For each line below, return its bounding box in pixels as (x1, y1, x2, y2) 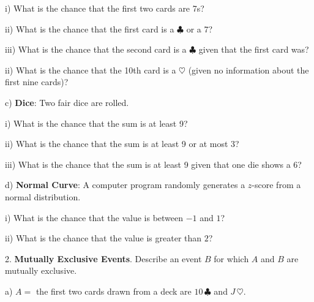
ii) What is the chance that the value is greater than (5, 232, 202, 244)
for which (214, 252, 249, 265)
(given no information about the (188, 63, 309, 76)
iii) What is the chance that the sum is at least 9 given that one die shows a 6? (5, 157, 302, 170)
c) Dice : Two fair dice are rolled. (5, 96, 129, 108)
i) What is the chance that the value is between (5, 211, 184, 224)
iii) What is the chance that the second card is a (5, 43, 187, 56)
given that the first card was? (198, 43, 309, 56)
